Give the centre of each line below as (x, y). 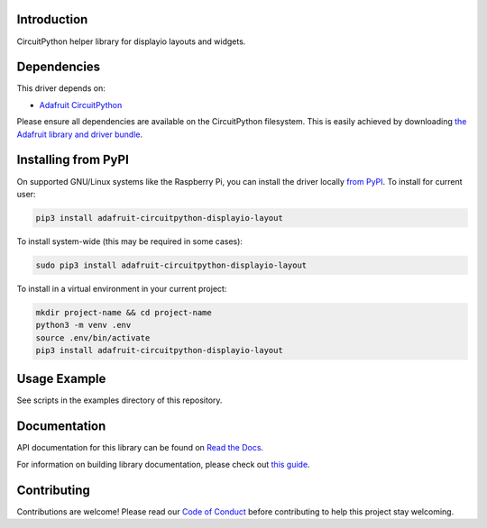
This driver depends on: (61, 88)
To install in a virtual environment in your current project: (122, 288)
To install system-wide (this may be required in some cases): (130, 241)
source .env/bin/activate (93, 337)
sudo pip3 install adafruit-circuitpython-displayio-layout (171, 265)
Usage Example (61, 379)
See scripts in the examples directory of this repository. (119, 400)
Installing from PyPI (73, 160)
